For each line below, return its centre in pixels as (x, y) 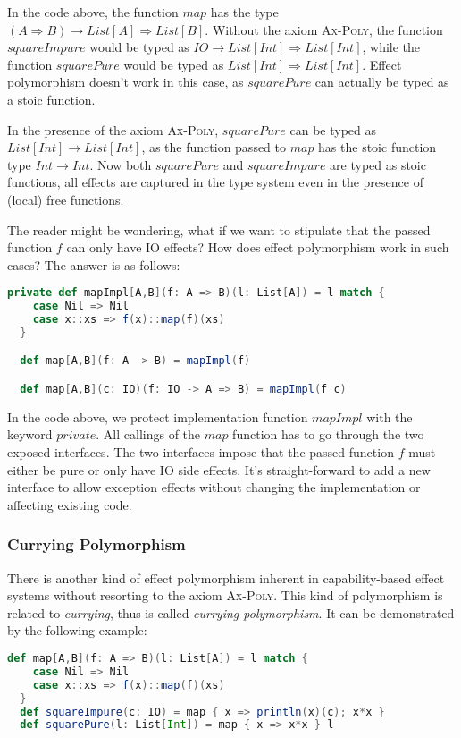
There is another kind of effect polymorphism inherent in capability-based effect (226, 577)
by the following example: (77, 630)
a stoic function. (51, 99)
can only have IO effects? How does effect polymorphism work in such (258, 247)
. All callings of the (148, 434)
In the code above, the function (93, 12)
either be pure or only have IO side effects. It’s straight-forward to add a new (219, 469)
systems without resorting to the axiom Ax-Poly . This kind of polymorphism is (225, 595)
